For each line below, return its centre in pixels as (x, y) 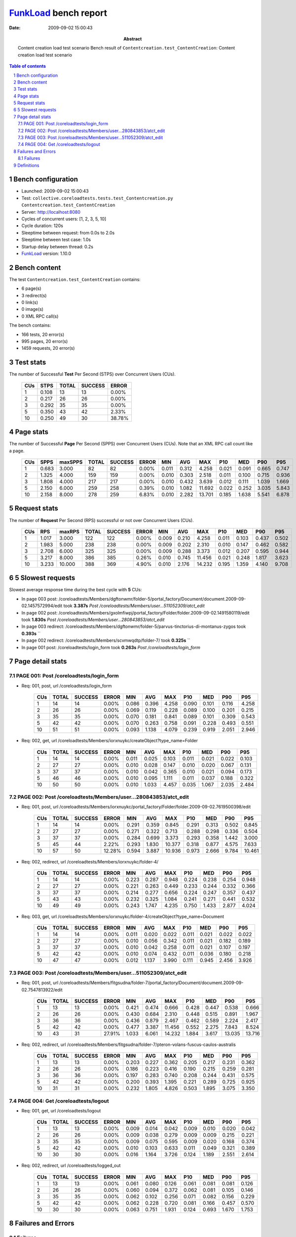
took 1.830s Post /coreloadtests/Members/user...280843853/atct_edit (93, 619)
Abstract (133, 39)
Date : (15, 28)
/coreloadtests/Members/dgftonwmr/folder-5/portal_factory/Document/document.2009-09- (152, 599)
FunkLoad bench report (58, 13)
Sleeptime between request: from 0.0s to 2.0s (68, 233)
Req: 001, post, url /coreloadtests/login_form (67, 686)
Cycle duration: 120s (42, 226)
